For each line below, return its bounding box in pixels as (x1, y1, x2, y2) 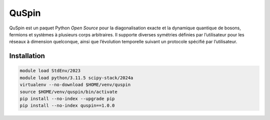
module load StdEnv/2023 (19, 68, 81, 74)
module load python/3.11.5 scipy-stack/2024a (19, 75, 133, 81)
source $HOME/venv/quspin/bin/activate (19, 89, 117, 95)
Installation (9, 52, 45, 60)
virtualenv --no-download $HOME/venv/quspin (19, 82, 131, 88)
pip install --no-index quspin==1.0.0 (19, 103, 115, 109)
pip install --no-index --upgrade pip (19, 96, 115, 102)
